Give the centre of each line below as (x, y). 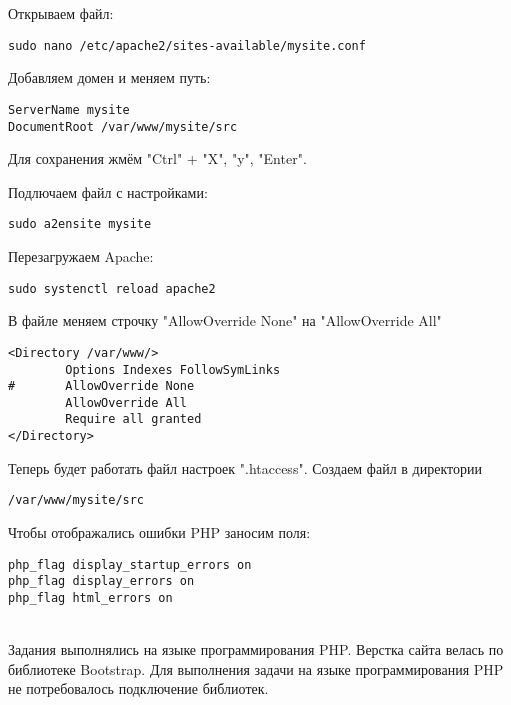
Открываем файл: (61, 13)
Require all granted (133, 419)
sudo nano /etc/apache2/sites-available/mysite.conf (187, 45)
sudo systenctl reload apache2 (112, 288)
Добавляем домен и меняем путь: (109, 77)
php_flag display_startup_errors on (130, 564)
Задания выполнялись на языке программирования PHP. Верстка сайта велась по (256, 649)
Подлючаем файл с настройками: (108, 191)
